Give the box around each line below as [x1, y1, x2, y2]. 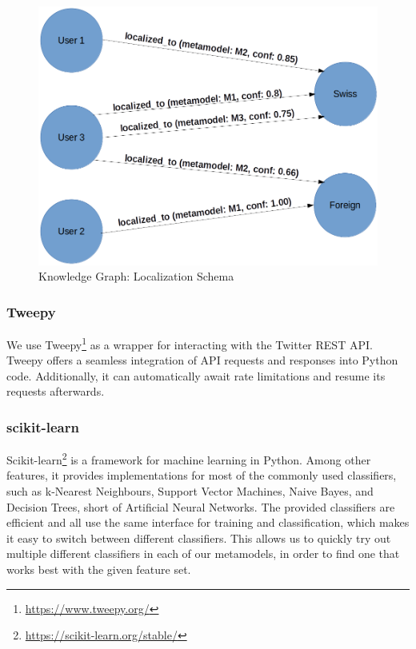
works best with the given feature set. [6, 561, 191, 577]
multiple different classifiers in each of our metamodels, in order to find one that [6, 545, 400, 562]
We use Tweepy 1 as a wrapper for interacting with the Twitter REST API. [6, 333, 373, 352]
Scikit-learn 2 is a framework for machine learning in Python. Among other [6, 449, 371, 468]
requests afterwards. [6, 383, 105, 400]
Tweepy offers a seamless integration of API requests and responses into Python [6, 352, 398, 368]
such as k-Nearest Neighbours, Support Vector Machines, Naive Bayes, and [6, 483, 374, 500]
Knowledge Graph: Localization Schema [38, 268, 234, 285]
